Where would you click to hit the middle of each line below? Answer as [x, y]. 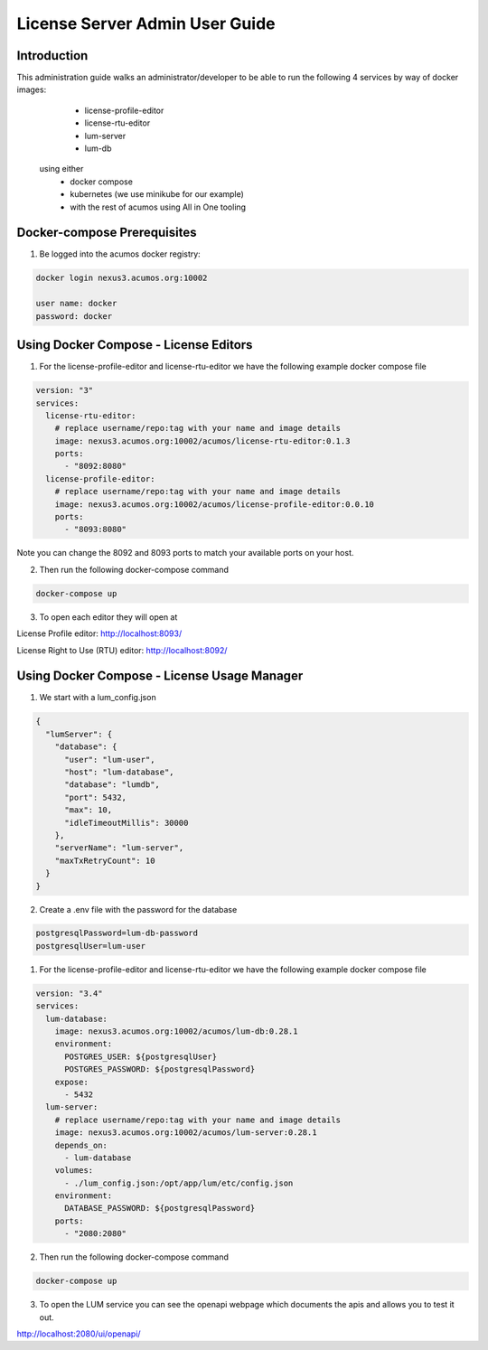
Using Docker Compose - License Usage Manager [160, 676]
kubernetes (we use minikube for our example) [157, 194]
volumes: [74, 1171]
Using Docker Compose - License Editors [135, 345]
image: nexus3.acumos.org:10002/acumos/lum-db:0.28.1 [176, 1031]
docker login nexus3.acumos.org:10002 [122, 278]
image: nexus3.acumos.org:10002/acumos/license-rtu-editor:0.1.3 [202, 441]
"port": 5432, [95, 797]
